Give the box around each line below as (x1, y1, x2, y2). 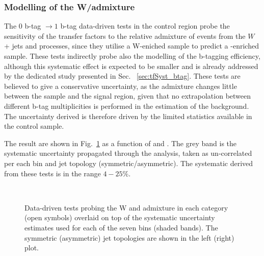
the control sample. (4, 121, 64, 131)
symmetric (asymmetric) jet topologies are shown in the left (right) (24, 232, 234, 243)
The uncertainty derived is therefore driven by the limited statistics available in (4, 110, 252, 121)
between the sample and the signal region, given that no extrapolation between (4, 90, 251, 101)
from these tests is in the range (4, 168, 101, 178)
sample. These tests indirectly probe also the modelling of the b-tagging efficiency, (4, 51, 260, 61)
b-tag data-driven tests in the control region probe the (60, 20, 230, 31)
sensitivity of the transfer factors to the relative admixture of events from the (4, 30, 246, 41)
